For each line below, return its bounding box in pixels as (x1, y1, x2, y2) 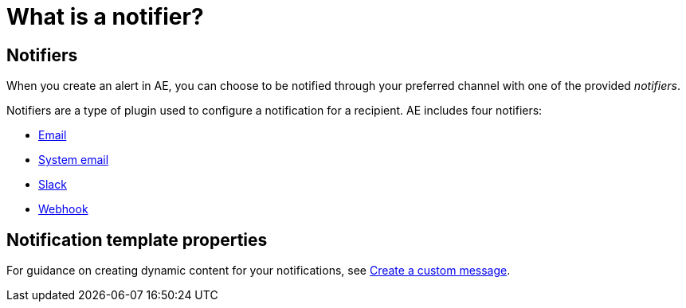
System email (38, 153, 109, 167)
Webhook (38, 202, 88, 216)
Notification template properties (6, 229, 268, 250)
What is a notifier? (6, 3, 204, 30)
